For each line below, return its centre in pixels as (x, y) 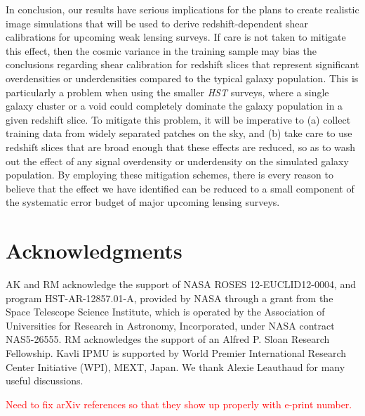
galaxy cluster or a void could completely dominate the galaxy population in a (174, 106)
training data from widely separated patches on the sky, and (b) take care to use (179, 133)
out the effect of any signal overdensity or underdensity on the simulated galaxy (177, 161)
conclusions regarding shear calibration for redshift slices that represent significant (182, 64)
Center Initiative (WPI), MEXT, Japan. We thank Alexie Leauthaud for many (175, 366)
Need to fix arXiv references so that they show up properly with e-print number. (179, 404)
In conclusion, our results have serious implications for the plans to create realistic (182, 9)
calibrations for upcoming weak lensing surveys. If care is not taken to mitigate (176, 37)
